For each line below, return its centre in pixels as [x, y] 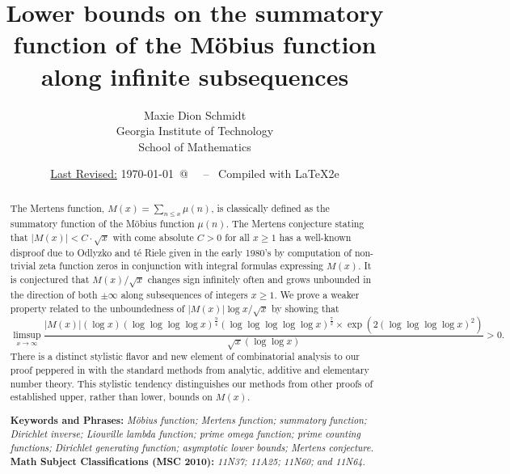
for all [237, 237]
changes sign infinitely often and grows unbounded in [259, 279]
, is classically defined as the [270, 207]
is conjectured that [50, 279]
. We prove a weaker [317, 294]
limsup [27, 335]
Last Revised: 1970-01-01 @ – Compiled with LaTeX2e [195, 174]
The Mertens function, [57, 207]
